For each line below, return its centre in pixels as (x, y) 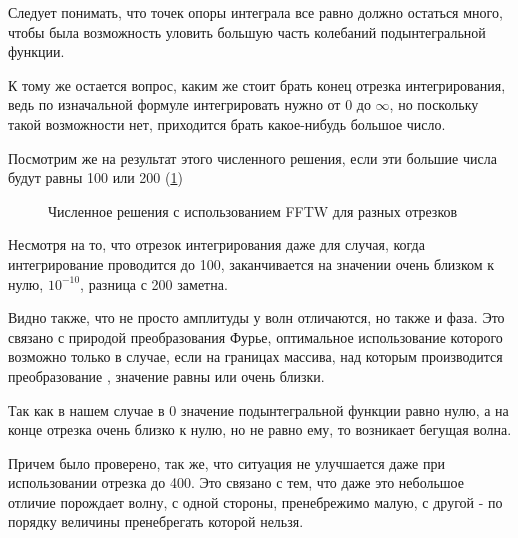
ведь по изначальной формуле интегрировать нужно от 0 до (189, 104)
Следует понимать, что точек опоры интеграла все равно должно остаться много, (255, 12)
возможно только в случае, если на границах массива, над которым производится (255, 356)
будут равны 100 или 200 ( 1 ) (95, 177)
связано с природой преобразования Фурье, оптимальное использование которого (255, 336)
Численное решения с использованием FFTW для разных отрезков (253, 210)
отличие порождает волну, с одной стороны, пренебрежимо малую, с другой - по (255, 501)
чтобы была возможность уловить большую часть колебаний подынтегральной (247, 31)
